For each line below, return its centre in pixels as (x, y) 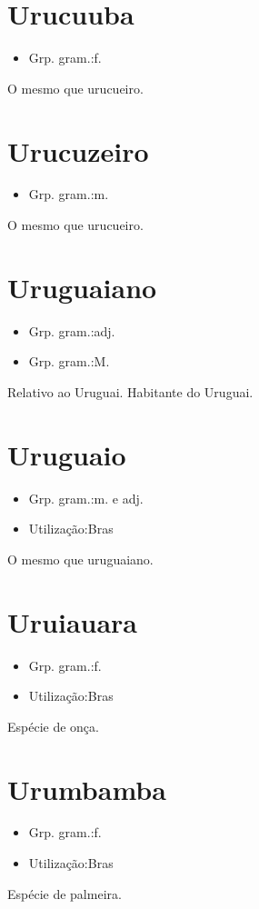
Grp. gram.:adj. (72, 330)
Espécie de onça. (53, 726)
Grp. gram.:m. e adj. (86, 498)
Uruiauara (72, 621)
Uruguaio (67, 454)
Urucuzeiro (78, 150)
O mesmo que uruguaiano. (80, 559)
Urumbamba (87, 789)
